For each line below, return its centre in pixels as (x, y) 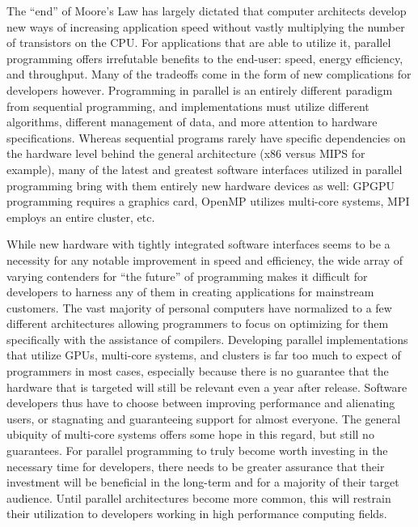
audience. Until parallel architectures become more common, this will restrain (199, 497)
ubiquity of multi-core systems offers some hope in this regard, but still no (190, 434)
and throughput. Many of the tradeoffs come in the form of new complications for (209, 74)
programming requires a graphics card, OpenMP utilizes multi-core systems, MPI (208, 201)
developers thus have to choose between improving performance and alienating (201, 403)
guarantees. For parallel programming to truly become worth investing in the (197, 450)
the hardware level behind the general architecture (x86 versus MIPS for (186, 153)
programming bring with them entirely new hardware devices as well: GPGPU (201, 185)
